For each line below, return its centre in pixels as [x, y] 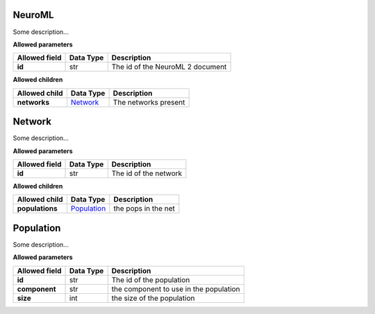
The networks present [149, 102]
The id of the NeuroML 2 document [169, 67]
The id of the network [147, 173]
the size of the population [153, 298]
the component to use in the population [176, 289]
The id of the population [151, 279]
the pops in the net [144, 209]
